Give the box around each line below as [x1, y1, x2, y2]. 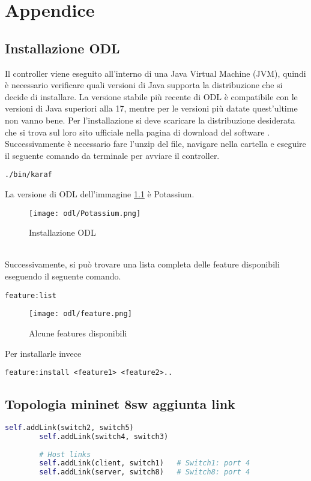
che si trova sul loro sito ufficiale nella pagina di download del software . [5, 125, 270, 138]
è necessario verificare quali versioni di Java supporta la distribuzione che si [5, 79, 283, 91]
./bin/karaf [5, 170, 52, 179]
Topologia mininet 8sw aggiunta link [5, 395, 235, 413]
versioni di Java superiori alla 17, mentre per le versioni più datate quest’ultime [5, 102, 298, 115]
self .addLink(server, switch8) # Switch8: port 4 [39, 468, 250, 477]
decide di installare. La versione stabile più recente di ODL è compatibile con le [5, 90, 298, 103]
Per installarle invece [5, 347, 82, 359]
